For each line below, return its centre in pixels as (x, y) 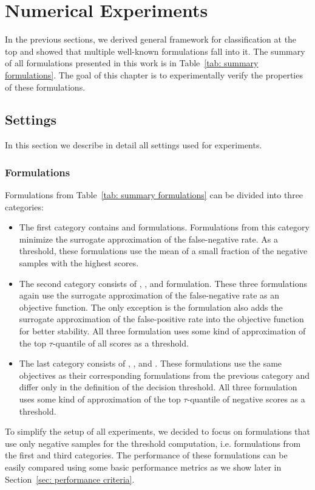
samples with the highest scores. (79, 263)
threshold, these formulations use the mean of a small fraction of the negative (163, 251)
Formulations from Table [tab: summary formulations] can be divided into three (154, 195)
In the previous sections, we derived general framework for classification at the (151, 39)
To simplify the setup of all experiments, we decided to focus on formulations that (157, 431)
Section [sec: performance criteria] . (70, 479)
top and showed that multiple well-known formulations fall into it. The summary (155, 51)
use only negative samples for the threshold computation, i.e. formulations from (153, 443)
